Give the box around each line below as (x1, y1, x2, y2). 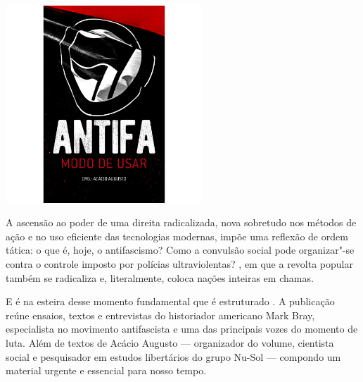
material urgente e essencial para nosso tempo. (6, 363, 207, 378)
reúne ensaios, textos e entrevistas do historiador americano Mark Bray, (6, 307, 315, 322)
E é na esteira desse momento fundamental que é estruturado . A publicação (6, 294, 335, 309)
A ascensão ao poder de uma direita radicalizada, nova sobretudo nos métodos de (6, 215, 357, 230)
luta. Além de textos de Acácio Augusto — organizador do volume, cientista (6, 335, 334, 350)
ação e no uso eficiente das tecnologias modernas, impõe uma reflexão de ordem (6, 228, 348, 243)
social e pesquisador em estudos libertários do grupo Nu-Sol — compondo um (6, 349, 341, 364)
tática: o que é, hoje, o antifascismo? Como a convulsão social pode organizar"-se (6, 242, 355, 257)
